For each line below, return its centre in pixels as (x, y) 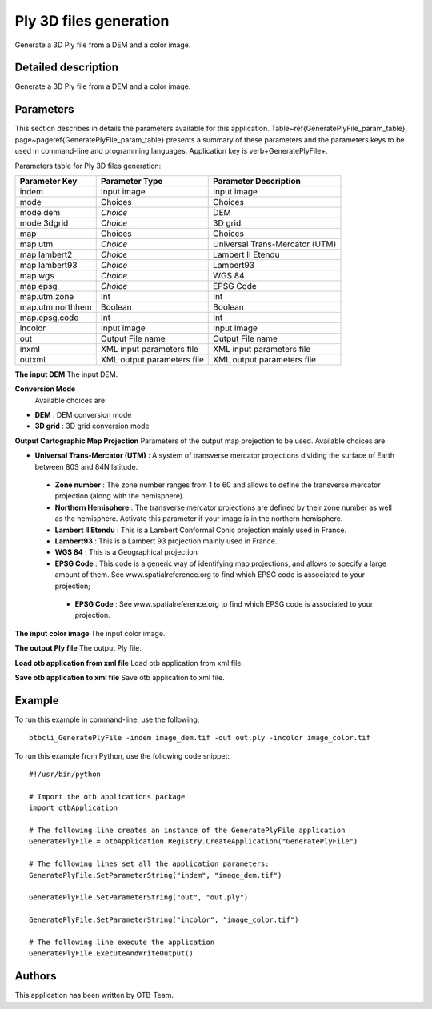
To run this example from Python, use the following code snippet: (122, 755)
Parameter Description (257, 181)
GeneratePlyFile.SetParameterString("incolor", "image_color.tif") (164, 920)
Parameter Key (48, 181)
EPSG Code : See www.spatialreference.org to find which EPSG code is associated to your (224, 603)
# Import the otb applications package (107, 797)
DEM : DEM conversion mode (83, 415)
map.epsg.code (49, 318)
